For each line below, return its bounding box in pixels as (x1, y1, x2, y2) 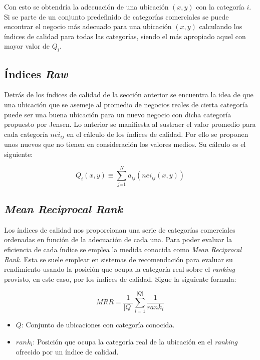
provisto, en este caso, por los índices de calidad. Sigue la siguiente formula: (4, 273, 236, 284)
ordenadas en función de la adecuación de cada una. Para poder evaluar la (4, 234, 232, 245)
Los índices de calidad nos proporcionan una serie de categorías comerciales (4, 224, 235, 235)
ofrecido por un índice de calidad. (16, 346, 119, 356)
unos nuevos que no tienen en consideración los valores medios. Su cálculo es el (4, 139, 246, 149)
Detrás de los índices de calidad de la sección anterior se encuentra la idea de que (4, 89, 253, 100)
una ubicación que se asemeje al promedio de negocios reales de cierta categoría (4, 99, 248, 109)
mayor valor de (4, 41, 50, 51)
